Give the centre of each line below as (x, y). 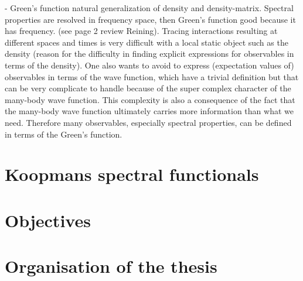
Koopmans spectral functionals (132, 174)
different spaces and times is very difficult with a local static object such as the (147, 42)
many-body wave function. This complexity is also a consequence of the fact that (150, 99)
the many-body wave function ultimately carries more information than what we (149, 111)
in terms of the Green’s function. (64, 134)
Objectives (48, 220)
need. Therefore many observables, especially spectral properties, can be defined (148, 122)
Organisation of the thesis (111, 266)
